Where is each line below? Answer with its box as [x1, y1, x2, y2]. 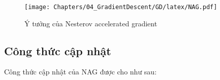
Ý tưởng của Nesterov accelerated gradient [24, 18, 158, 28]
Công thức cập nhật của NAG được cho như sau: [4, 66, 157, 77]
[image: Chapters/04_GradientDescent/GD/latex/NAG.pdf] [24, 4, 217, 11]
